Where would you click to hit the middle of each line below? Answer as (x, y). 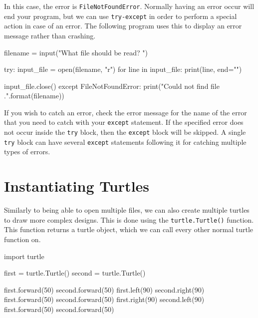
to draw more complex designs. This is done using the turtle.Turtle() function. (129, 219)
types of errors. (27, 152)
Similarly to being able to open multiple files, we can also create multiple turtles (127, 210)
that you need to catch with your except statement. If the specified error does (124, 122)
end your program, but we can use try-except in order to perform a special (121, 16)
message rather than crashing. (50, 35)
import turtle (24, 256)
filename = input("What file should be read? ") (76, 52)
